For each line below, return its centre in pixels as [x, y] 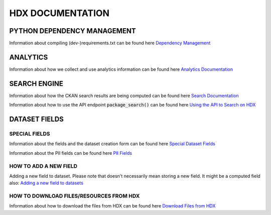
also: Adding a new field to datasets [46, 183]
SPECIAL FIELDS [30, 134]
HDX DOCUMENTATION [59, 13]
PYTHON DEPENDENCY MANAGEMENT [73, 31]
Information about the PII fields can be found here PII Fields [71, 153]
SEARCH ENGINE [36, 84]
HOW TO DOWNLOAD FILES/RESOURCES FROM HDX [75, 196]
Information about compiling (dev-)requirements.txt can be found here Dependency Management [110, 43]
